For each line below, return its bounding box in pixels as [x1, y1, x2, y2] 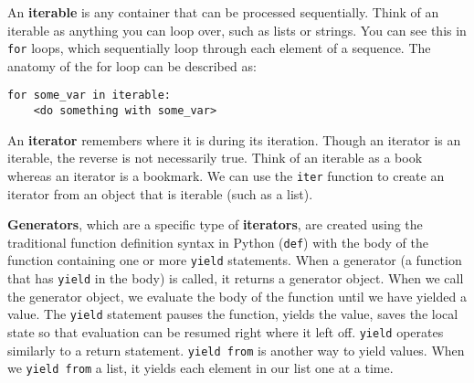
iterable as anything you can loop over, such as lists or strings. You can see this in [7, 20, 467, 39]
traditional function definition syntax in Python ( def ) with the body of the [7, 232, 428, 251]
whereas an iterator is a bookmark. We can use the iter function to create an [7, 165, 445, 185]
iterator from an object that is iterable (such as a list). [7, 184, 313, 203]
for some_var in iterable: [7, 89, 171, 102]
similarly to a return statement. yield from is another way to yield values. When [7, 340, 465, 359]
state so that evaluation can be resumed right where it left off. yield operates [7, 323, 444, 341]
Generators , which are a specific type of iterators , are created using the [7, 215, 423, 234]
